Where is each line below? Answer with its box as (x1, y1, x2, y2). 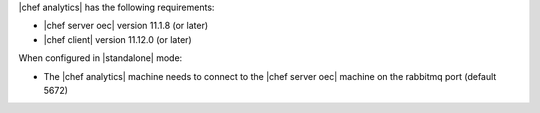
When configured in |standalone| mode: (18, 52, 183, 64)
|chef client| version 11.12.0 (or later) (43, 33, 192, 45)
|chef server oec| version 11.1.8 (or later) (43, 20, 209, 32)
